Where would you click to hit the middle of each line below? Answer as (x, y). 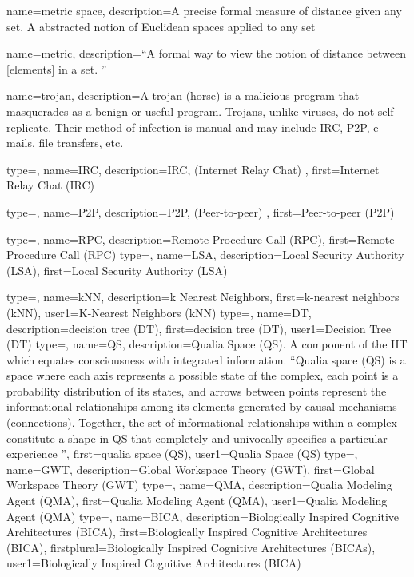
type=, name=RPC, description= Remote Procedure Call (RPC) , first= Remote (201, 239)
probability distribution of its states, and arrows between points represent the (197, 390)
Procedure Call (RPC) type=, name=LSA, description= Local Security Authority (205, 255)
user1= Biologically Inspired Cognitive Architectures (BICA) (154, 563)
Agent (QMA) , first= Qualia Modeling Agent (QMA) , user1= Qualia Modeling (197, 501)
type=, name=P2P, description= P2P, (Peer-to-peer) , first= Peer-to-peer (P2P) (201, 211)
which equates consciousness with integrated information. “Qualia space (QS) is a (206, 359)
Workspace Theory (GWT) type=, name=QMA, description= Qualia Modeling (199, 485)
